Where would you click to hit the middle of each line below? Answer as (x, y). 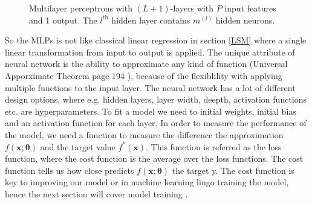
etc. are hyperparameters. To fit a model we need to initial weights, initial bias (151, 111)
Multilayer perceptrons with (81, 8)
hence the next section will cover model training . (96, 193)
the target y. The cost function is (233, 170)
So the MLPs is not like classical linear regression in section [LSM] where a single (156, 40)
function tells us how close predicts (70, 170)
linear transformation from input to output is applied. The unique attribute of (150, 52)
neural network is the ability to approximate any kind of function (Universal (146, 64)
